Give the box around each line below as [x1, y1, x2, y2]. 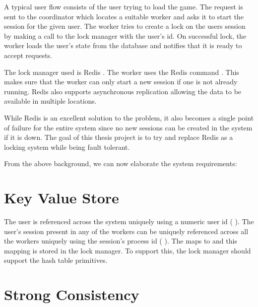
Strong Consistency [4, 284, 139, 305]
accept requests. [4, 50, 53, 60]
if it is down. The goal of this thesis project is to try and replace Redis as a [4, 132, 233, 142]
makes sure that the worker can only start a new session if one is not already [4, 76, 238, 87]
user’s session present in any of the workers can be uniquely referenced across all [4, 226, 249, 236]
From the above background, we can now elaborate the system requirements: [4, 158, 237, 169]
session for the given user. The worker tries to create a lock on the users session [4, 21, 246, 31]
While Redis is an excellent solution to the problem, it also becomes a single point [4, 112, 254, 123]
